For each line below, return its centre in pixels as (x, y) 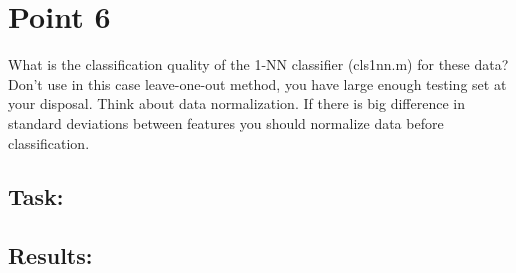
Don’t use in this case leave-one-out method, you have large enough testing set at (257, 83)
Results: (50, 255)
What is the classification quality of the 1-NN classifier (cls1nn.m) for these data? (258, 64)
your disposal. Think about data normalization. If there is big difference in (236, 103)
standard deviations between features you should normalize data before (226, 122)
